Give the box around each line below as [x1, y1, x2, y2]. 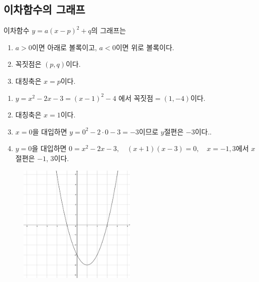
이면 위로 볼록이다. [115, 42, 174, 52]
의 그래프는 [91, 25, 126, 36]
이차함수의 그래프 [4, 2, 85, 17]
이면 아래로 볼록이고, [32, 42, 97, 52]
